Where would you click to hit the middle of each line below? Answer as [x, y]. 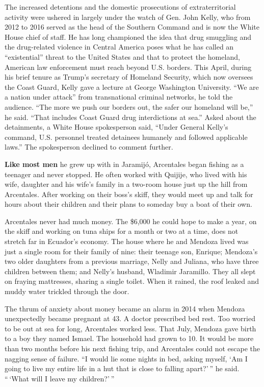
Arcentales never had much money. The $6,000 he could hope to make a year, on [131, 221]
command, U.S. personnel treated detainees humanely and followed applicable [126, 137]
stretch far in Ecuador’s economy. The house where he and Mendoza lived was [127, 241]
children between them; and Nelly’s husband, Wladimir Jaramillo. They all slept [130, 271]
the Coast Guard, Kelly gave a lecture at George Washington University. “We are [132, 87]
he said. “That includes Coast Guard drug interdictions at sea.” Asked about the [130, 117]
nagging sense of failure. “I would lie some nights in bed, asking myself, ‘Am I [126, 358]
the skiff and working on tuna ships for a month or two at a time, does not [122, 231]
